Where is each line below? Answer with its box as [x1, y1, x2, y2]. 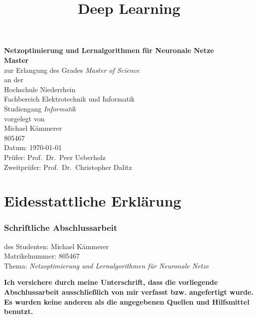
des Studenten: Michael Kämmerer [4, 241, 109, 251]
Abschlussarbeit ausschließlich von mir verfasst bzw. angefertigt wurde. [4, 287, 254, 297]
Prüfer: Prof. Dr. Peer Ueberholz [4, 152, 106, 162]
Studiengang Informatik [4, 103, 76, 113]
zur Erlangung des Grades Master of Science [4, 64, 139, 75]
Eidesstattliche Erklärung [4, 191, 182, 211]
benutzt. [4, 306, 33, 317]
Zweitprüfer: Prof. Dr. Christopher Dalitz [4, 161, 132, 172]
